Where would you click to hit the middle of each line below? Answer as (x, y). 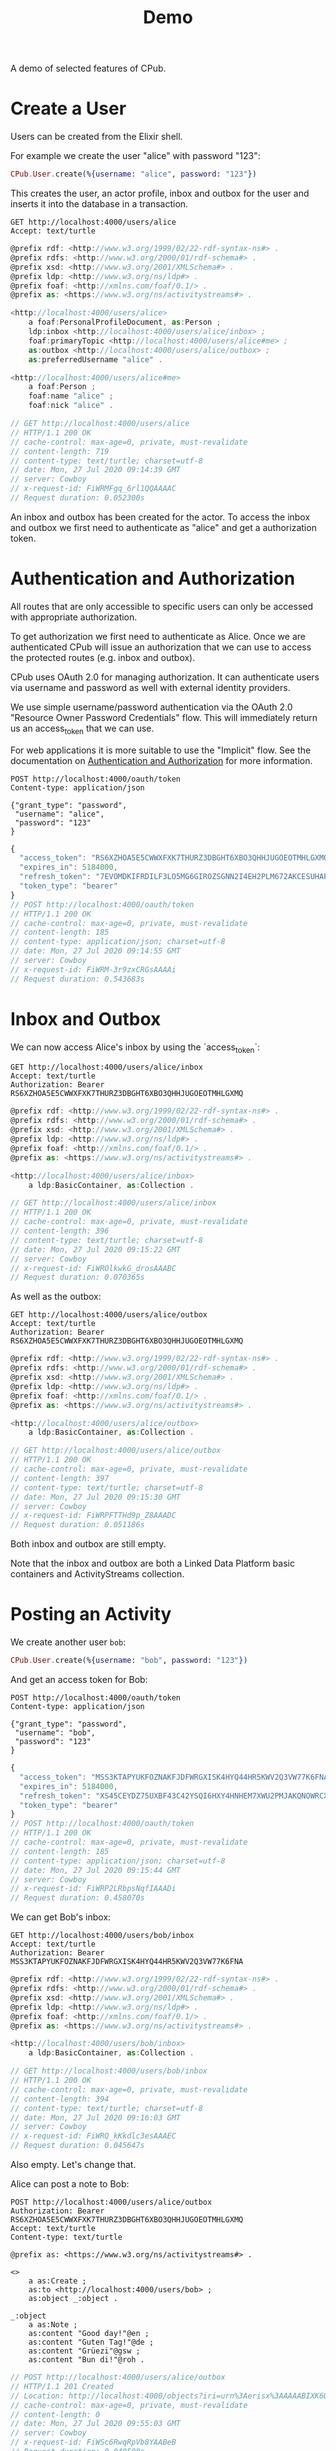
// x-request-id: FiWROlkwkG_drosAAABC (93, 1268)
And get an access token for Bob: (79, 1680)
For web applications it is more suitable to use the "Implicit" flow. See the (161, 750)
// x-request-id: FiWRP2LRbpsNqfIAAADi (93, 1889)
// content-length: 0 (55, 2414)
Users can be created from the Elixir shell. (96, 137)
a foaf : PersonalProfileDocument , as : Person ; (125, 322)
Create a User (68, 108)
